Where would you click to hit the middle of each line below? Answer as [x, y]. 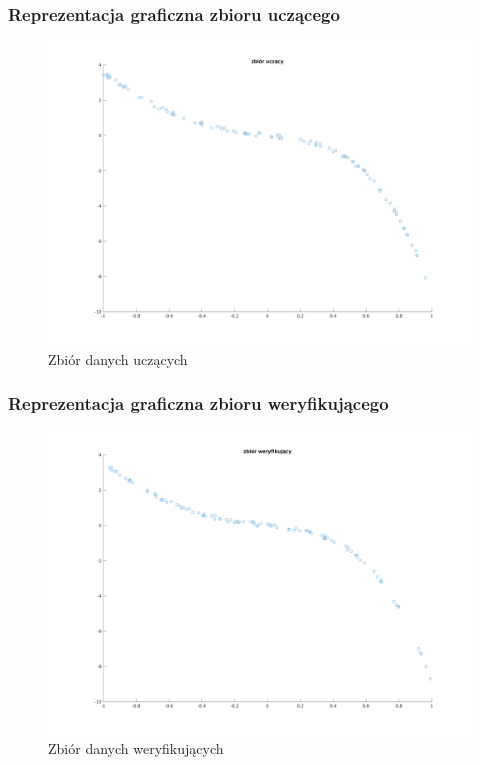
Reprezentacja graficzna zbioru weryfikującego [198, 403]
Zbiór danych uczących [118, 358]
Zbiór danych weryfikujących [136, 748]
